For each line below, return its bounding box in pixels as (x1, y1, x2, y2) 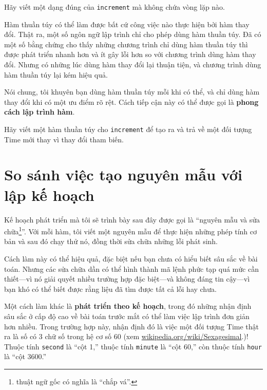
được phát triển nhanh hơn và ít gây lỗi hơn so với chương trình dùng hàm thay (4, 49, 256, 60)
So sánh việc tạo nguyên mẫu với (4, 164, 242, 185)
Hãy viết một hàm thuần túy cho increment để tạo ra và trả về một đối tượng (4, 124, 252, 134)
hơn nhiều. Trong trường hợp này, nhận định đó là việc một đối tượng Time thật (4, 321, 259, 331)
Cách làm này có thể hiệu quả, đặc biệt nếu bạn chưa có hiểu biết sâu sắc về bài (4, 253, 258, 264)
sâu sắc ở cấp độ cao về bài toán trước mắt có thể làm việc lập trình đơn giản (4, 310, 250, 321)
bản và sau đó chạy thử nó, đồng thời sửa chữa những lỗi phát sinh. (4, 236, 218, 247)
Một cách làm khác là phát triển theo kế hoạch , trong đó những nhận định (4, 301, 252, 311)
